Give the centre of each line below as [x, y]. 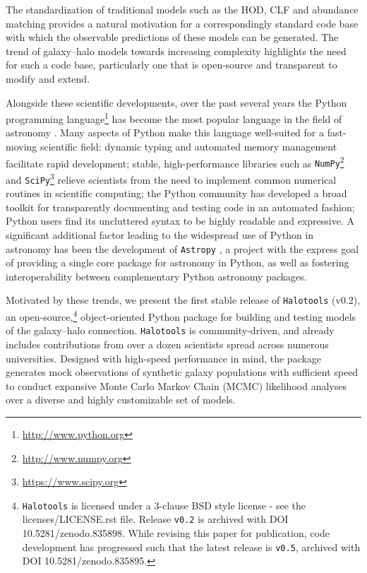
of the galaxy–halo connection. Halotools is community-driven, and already [170, 330]
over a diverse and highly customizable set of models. [121, 400]
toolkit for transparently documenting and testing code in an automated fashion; [180, 207]
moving [22, 146]
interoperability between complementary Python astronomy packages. [156, 276]
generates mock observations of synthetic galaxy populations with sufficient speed [182, 372]
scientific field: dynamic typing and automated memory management [188, 146]
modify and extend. [48, 78]
